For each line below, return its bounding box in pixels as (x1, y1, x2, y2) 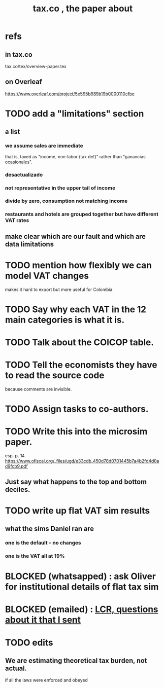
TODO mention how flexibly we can (5, 259, 152, 271)
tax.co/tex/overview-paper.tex (5, 64, 66, 69)
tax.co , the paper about (33, 3, 133, 14)
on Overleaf (5, 77, 42, 86)
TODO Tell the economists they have (5, 360, 158, 370)
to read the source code (5, 370, 104, 381)
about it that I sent (5, 615, 81, 625)
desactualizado (5, 171, 43, 178)
